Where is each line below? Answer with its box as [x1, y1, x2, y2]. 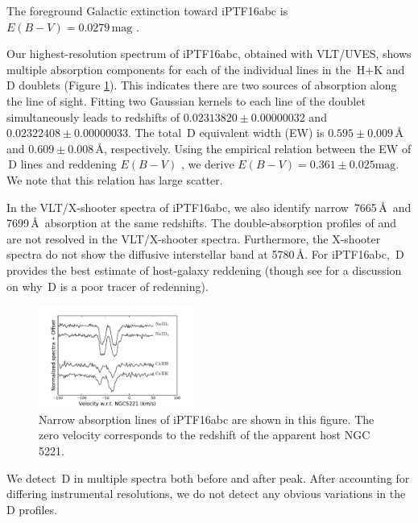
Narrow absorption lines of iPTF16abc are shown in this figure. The [39, 410, 375, 427]
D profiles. [6, 500, 57, 517]
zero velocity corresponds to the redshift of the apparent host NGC [39, 426, 370, 443]
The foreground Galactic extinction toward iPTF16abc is [6, 2, 288, 19]
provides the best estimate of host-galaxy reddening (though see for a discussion [6, 261, 402, 278]
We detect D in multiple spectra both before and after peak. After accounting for [6, 469, 410, 486]
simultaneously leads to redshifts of [6, 108, 180, 125]
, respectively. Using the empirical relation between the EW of [104, 139, 412, 156]
